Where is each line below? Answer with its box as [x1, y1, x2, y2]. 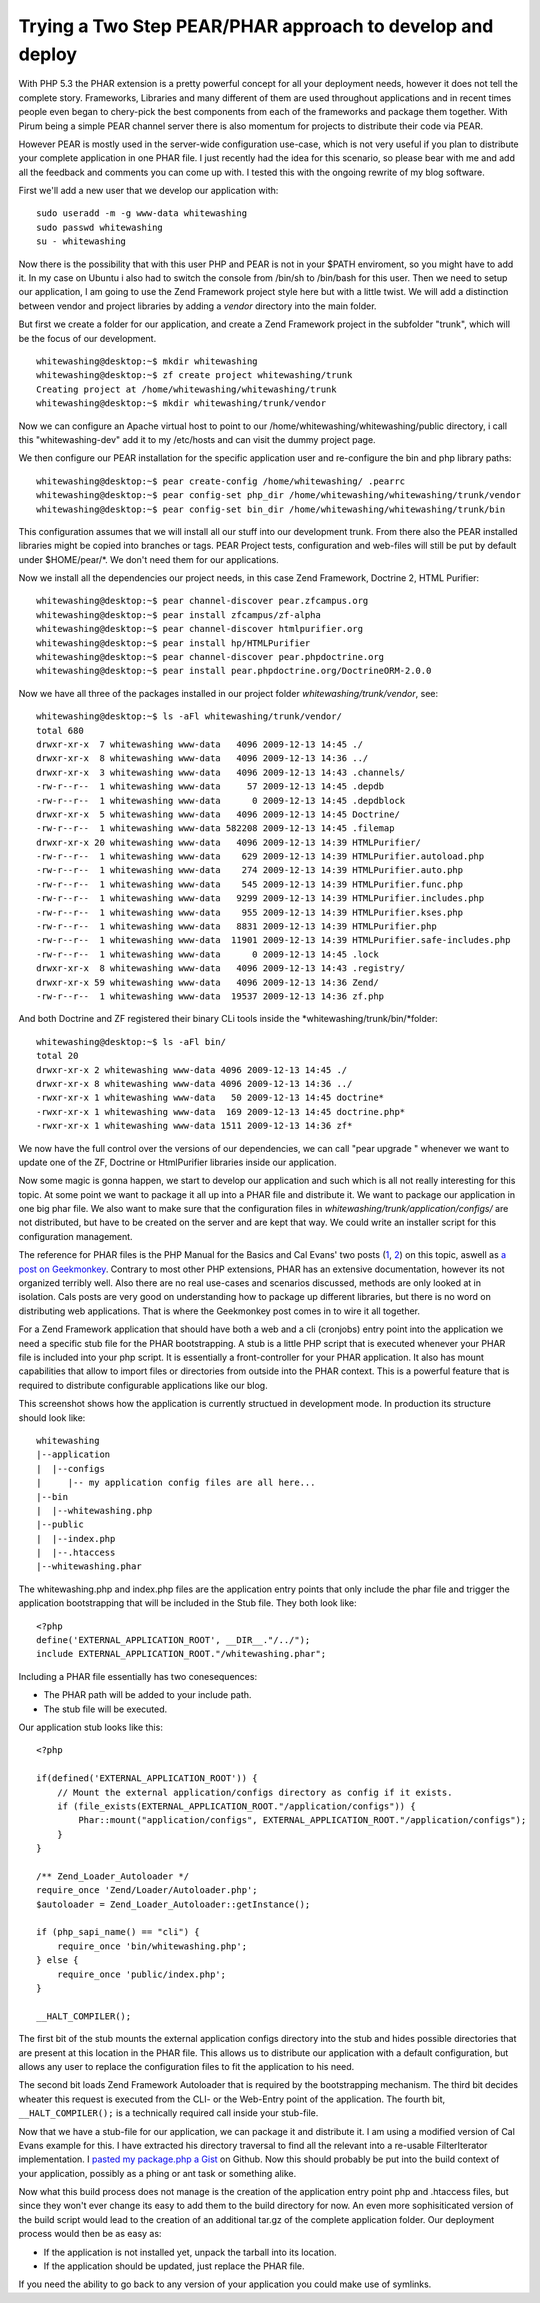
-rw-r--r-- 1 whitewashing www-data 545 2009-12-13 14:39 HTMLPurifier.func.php [36, 878, 464, 890]
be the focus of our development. [18, 332, 157, 344]
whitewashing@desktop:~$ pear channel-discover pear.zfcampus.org [36, 595, 369, 607]
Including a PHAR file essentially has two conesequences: [18, 1670, 258, 1682]
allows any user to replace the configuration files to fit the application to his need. [18, 2060, 355, 2072]
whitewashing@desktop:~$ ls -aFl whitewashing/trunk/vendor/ [36, 711, 342, 722]
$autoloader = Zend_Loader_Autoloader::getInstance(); [36, 1898, 311, 1910]
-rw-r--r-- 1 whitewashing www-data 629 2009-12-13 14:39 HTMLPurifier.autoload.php [36, 851, 485, 862]
